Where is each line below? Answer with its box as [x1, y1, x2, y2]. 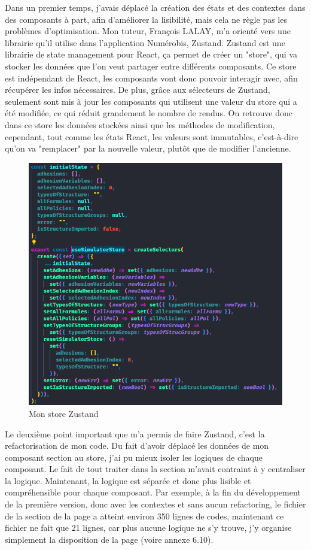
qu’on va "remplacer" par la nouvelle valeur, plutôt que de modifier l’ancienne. [5, 142, 291, 155]
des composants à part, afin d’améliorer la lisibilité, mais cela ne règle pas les [5, 13, 287, 25]
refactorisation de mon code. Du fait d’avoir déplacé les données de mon [5, 439, 269, 452]
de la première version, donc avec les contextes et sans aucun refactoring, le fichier [5, 498, 306, 510]
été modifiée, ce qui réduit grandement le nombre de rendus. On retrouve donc [5, 107, 292, 119]
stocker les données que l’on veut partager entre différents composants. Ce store [5, 59, 297, 72]
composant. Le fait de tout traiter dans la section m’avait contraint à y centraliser [5, 463, 306, 475]
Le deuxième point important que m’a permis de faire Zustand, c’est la [5, 427, 265, 440]
